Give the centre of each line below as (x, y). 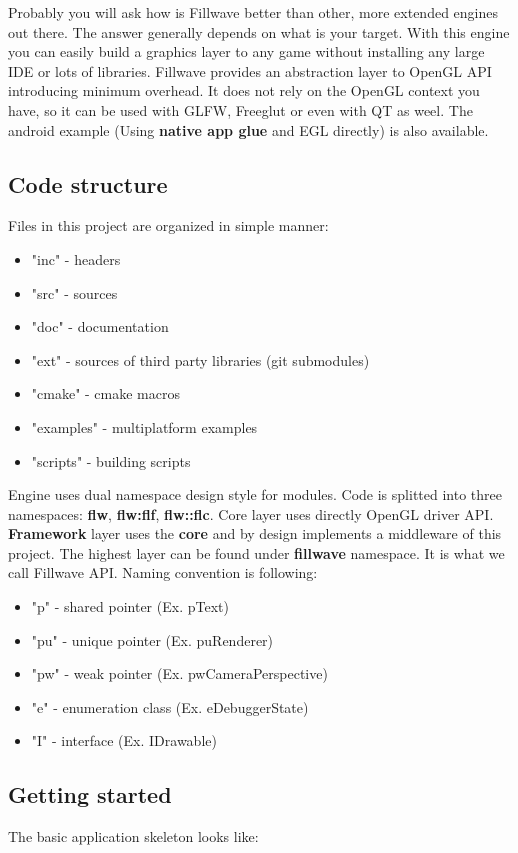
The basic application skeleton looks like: (133, 836)
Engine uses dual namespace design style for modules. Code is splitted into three (255, 494)
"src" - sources (74, 292)
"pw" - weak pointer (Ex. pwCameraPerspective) (179, 673)
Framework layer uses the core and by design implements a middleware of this (255, 533)
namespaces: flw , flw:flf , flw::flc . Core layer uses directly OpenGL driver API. (251, 513)
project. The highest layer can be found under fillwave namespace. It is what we (256, 552)
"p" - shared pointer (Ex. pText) (130, 606)
